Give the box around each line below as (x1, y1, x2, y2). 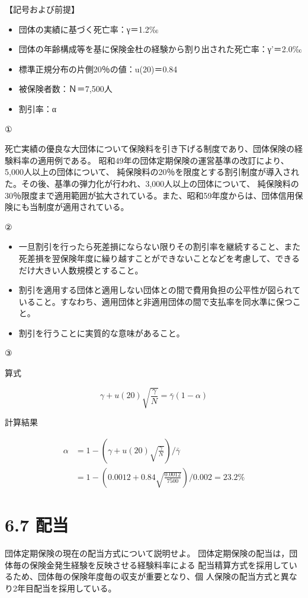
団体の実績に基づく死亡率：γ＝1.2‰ (18, 23, 159, 35)
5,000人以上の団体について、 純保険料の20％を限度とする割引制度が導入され (5, 166, 300, 178)
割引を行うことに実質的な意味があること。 (18, 326, 185, 339)
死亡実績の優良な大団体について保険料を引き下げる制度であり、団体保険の (5, 142, 294, 155)
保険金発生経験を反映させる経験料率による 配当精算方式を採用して (29, 558, 289, 571)
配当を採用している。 (33, 581, 117, 594)
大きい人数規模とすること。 (35, 263, 143, 276)
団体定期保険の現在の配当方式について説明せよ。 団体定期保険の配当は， (5, 546, 290, 559)
